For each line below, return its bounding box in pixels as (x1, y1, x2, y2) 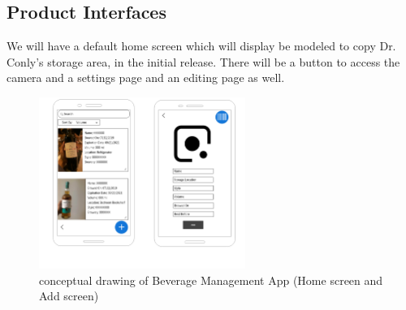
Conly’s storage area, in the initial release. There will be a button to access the (6, 53, 400, 70)
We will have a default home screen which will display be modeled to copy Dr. (6, 37, 396, 54)
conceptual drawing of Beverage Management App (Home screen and (39, 271, 383, 288)
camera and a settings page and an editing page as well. (6, 69, 285, 86)
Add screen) (39, 287, 99, 304)
